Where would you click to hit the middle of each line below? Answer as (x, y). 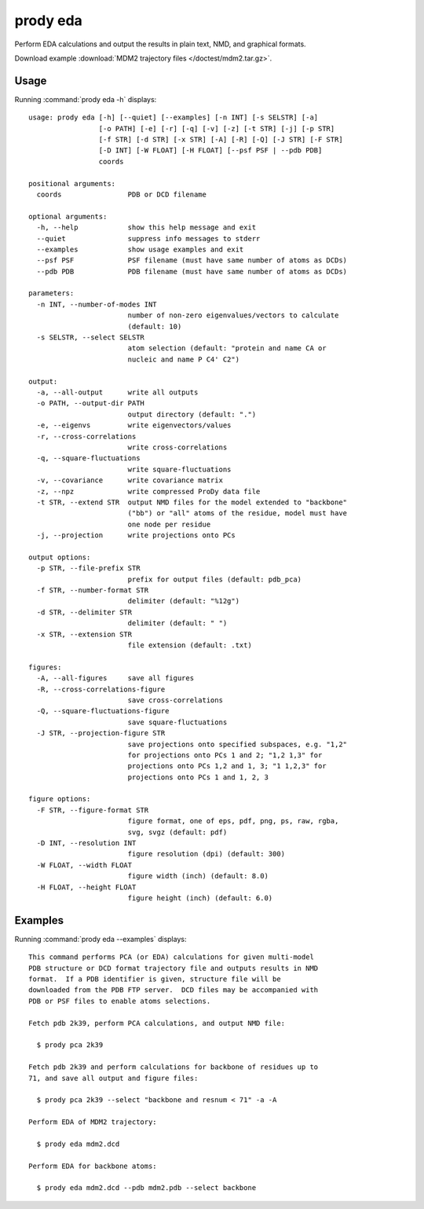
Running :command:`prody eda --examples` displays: (101, 939)
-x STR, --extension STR (84, 634)
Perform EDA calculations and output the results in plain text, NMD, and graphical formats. (160, 44)
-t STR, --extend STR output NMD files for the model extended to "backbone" (192, 502)
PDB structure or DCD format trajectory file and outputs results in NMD (174, 968)
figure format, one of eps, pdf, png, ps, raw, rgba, (233, 821)
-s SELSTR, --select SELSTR (91, 337)
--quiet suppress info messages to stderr (148, 238)
